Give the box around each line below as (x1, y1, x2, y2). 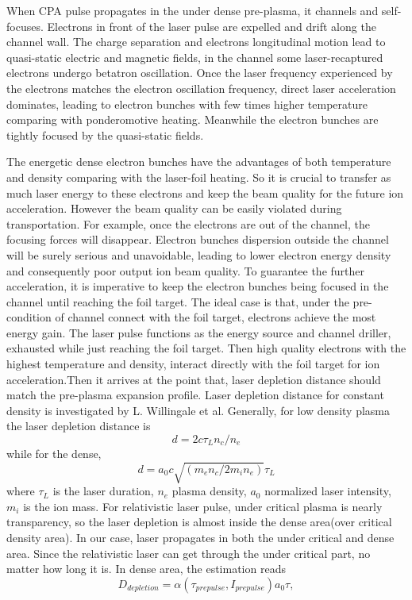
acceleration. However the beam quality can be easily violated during (6, 200, 342, 217)
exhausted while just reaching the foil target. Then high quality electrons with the (6, 340, 406, 356)
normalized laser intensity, (264, 483, 391, 499)
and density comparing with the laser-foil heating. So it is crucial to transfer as (6, 168, 391, 185)
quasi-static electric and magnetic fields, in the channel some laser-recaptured (6, 48, 383, 65)
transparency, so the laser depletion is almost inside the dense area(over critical (6, 513, 392, 530)
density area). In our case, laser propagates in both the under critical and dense (6, 529, 395, 545)
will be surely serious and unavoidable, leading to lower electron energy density (6, 246, 391, 263)
